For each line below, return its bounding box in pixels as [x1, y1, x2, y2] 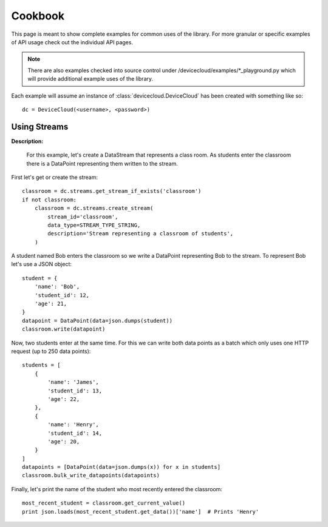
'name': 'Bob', [34, 283, 80, 290]
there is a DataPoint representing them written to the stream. [26, 159, 179, 167]
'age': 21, [34, 300, 67, 307]
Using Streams [11, 121, 69, 132]
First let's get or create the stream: [11, 173, 98, 181]
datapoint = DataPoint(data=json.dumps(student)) [22, 317, 173, 324]
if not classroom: [22, 196, 77, 203]
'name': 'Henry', [47, 421, 100, 428]
